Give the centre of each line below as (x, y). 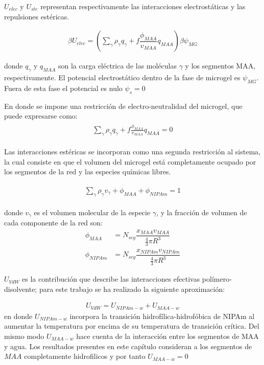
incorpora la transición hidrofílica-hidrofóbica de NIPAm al (162, 316)
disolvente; (21, 289)
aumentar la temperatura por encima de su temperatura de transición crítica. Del (132, 326)
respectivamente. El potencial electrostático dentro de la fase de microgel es (122, 77)
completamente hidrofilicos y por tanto (85, 356)
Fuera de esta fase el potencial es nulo (63, 88)
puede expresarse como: (41, 116)
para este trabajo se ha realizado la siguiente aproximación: (132, 289)
